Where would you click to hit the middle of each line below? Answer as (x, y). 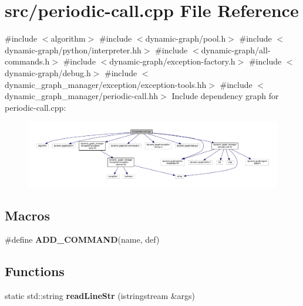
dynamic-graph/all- (236, 50)
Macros (27, 215)
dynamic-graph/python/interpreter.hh (73, 50)
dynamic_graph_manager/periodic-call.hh (82, 96)
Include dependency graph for (225, 96)
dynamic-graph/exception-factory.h (172, 61)
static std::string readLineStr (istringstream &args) (100, 296)
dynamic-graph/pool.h (186, 38)
